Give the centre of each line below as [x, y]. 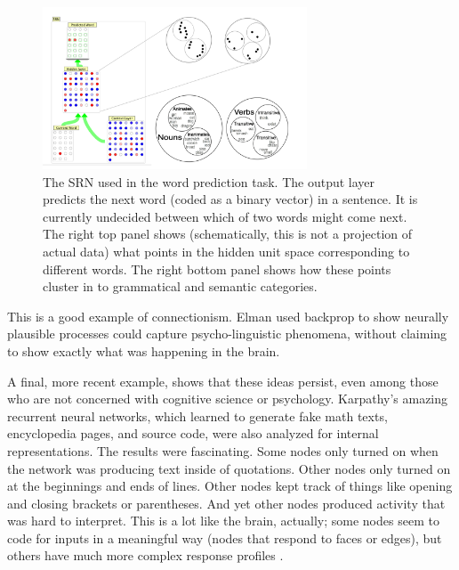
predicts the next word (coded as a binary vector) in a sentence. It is [230, 199]
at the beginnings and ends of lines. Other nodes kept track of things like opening [230, 486]
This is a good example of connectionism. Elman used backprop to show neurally [228, 316]
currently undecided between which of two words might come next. [225, 216]
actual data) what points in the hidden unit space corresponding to [226, 251]
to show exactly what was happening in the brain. [144, 350]
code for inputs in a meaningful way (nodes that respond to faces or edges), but [225, 537]
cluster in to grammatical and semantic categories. [180, 286]
